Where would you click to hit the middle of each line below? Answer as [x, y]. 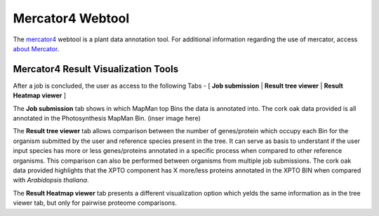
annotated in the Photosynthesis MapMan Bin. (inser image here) [107, 119]
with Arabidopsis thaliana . [51, 180]
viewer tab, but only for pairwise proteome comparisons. [95, 203]
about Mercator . [36, 48]
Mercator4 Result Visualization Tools [96, 69]
